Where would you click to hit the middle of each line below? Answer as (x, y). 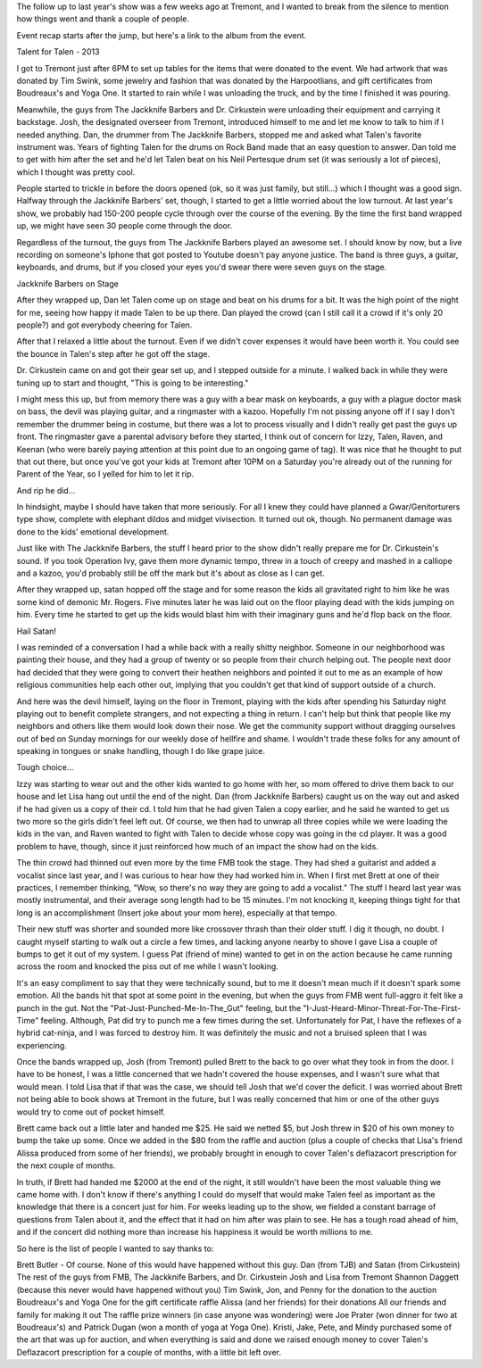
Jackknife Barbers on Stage (68, 283)
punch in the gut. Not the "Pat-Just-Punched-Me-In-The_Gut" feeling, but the (159, 1007)
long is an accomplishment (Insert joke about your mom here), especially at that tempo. (177, 912)
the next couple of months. (66, 1165)
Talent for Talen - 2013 (58, 52)
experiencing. (42, 1045)
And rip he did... (46, 490)
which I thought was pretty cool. (76, 172)
